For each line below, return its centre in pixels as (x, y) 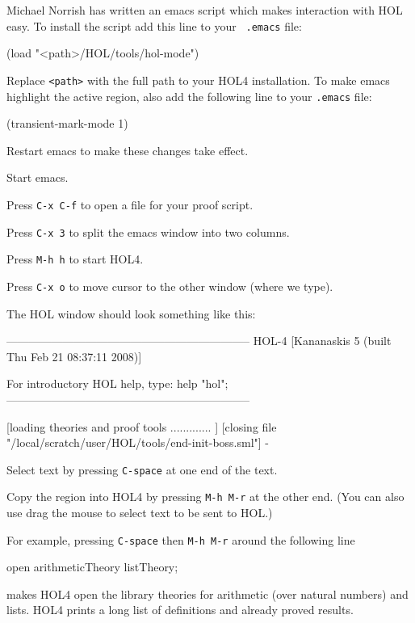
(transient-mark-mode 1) (67, 123)
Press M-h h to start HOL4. (75, 259)
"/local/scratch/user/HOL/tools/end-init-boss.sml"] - (138, 442)
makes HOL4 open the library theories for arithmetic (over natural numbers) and (207, 594)
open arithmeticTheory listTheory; (92, 567)
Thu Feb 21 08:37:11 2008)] (74, 356)
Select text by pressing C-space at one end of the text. (142, 469)
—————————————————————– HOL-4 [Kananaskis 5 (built (199, 341)
